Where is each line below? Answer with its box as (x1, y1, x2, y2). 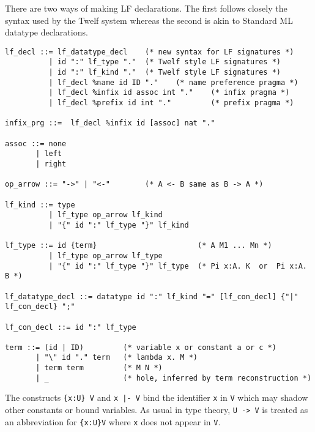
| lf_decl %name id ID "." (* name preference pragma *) (48, 78, 298, 87)
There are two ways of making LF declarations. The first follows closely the (5, 2, 287, 14)
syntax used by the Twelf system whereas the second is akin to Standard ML (5, 13, 293, 26)
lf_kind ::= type (5, 200, 75, 209)
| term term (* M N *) (35, 363, 163, 373)
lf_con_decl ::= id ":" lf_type (5, 322, 136, 332)
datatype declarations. (5, 26, 88, 39)
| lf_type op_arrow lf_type (48, 251, 163, 260)
